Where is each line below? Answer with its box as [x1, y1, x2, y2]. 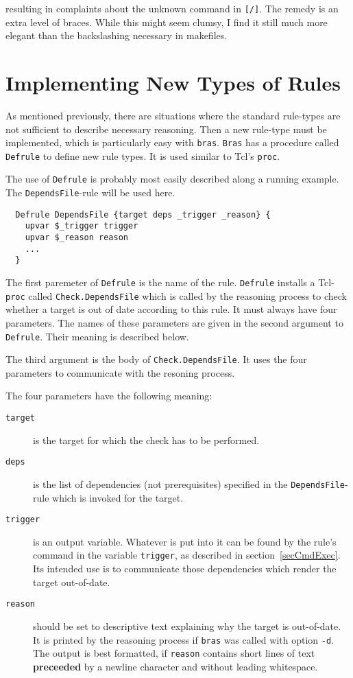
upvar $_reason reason [25, 233, 128, 243]
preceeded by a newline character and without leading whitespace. [33, 659, 318, 673]
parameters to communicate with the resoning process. [5, 365, 235, 379]
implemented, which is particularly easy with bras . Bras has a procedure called [5, 135, 339, 150]
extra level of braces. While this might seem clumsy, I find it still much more [5, 14, 328, 29]
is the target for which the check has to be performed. [33, 432, 260, 447]
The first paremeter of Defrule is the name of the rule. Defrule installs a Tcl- [5, 275, 334, 290]
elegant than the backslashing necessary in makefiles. [5, 28, 228, 43]
